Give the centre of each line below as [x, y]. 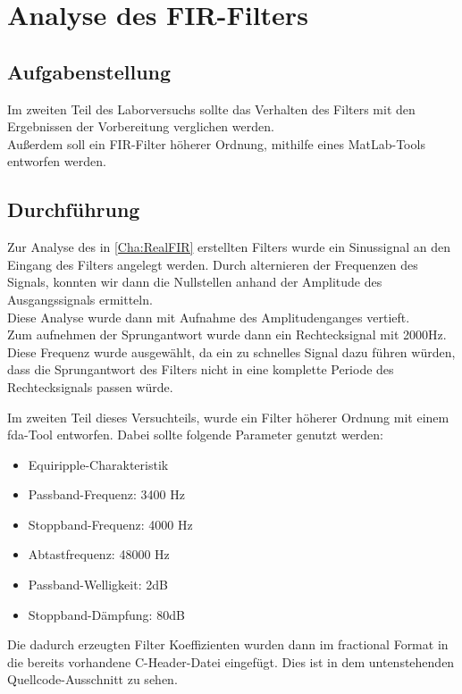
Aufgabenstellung [89, 71]
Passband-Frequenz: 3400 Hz [106, 494]
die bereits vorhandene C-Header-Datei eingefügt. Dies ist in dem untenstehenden [231, 661]
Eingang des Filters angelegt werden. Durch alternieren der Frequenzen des [213, 264]
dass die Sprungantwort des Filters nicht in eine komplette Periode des [201, 369]
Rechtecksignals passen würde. [90, 386]
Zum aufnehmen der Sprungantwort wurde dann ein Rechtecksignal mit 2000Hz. [227, 334]
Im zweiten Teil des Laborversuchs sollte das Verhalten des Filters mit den [211, 109]
